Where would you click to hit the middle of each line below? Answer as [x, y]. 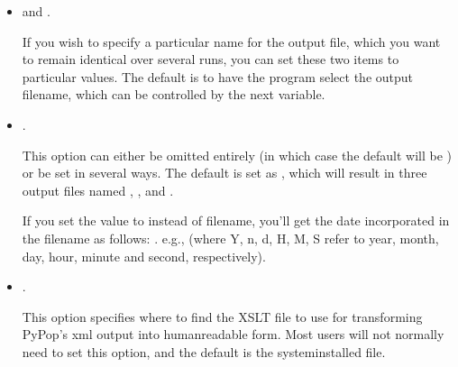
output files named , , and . [98, 190]
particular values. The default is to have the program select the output [218, 76]
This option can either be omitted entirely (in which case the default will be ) [237, 155]
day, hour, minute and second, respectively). [144, 256]
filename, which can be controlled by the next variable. [174, 94]
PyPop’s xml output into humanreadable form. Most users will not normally [233, 334]
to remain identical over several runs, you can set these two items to [211, 59]
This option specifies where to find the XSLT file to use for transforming [222, 316]
